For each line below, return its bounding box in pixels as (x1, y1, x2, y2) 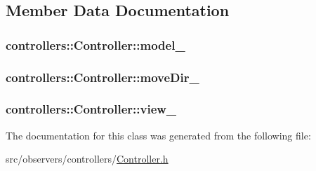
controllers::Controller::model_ (6, 36, 185, 53)
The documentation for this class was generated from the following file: (6, 128, 311, 142)
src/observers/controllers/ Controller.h (6, 151, 169, 166)
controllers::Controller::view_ (6, 100, 177, 118)
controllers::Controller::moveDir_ (6, 68, 199, 85)
